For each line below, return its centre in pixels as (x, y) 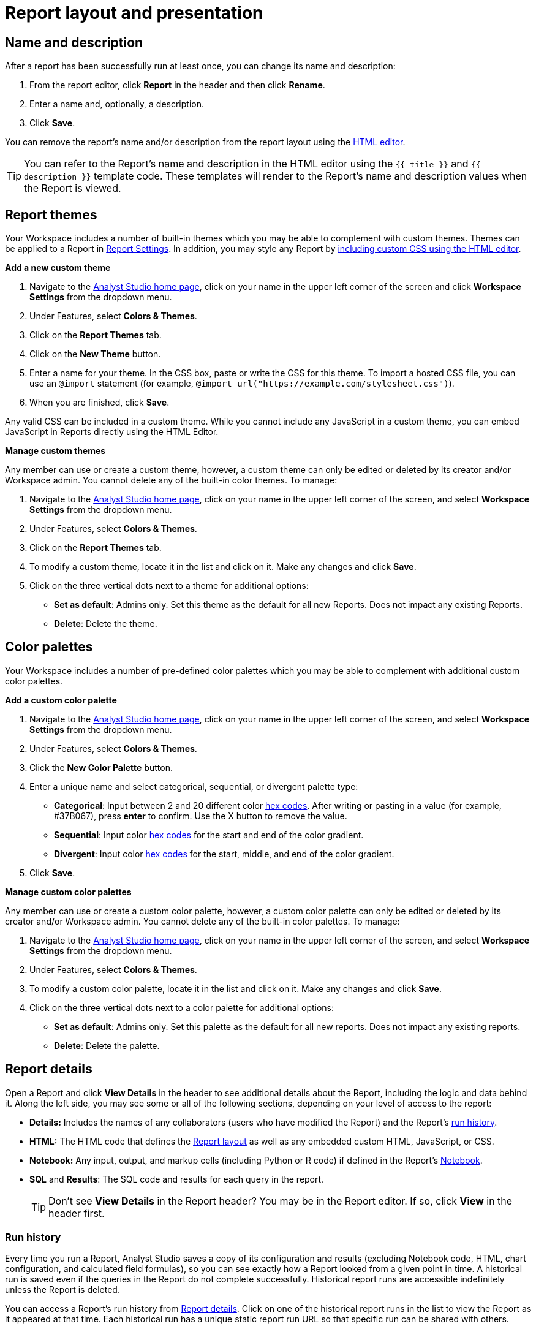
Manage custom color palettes (68, 892)
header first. (77, 1213)
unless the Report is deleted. (62, 1290)
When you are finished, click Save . (100, 403)
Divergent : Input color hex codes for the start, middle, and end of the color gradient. (224, 854)
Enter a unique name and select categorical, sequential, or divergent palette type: (194, 786)
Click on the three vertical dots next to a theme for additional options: (169, 586)
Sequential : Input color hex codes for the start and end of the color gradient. (209, 835)
